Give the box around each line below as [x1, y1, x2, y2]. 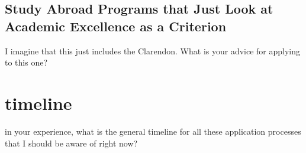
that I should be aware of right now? [5, 136, 138, 149]
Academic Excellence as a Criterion [5, 17, 227, 35]
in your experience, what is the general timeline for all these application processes [5, 125, 301, 137]
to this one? [5, 56, 48, 69]
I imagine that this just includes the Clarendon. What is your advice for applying [5, 44, 301, 57]
